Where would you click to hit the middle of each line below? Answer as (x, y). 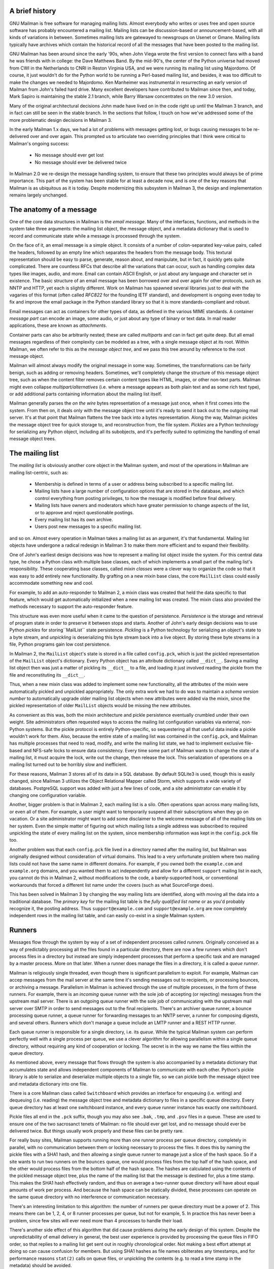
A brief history (33, 11)
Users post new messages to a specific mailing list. (88, 527)
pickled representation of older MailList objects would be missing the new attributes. (100, 706)
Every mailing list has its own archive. (74, 519)
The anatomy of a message (53, 209)
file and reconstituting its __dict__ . (47, 675)
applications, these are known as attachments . (58, 325)
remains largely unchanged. (39, 195)
